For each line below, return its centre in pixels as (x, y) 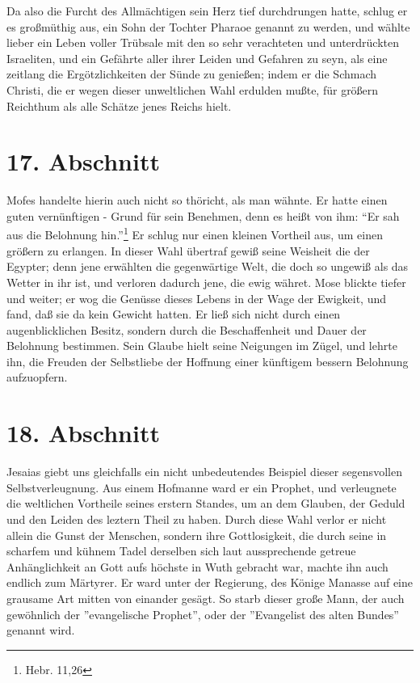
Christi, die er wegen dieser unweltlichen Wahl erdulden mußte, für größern (193, 89)
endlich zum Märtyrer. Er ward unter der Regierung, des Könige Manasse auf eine (210, 582)
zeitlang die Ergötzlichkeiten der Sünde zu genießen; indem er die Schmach (192, 74)
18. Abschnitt (83, 433)
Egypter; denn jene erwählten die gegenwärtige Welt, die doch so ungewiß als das (208, 266)
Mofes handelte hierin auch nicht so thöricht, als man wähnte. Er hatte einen (197, 200)
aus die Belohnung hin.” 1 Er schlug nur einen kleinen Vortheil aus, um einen (195, 234)
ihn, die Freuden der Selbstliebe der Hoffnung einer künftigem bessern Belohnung (208, 361)
